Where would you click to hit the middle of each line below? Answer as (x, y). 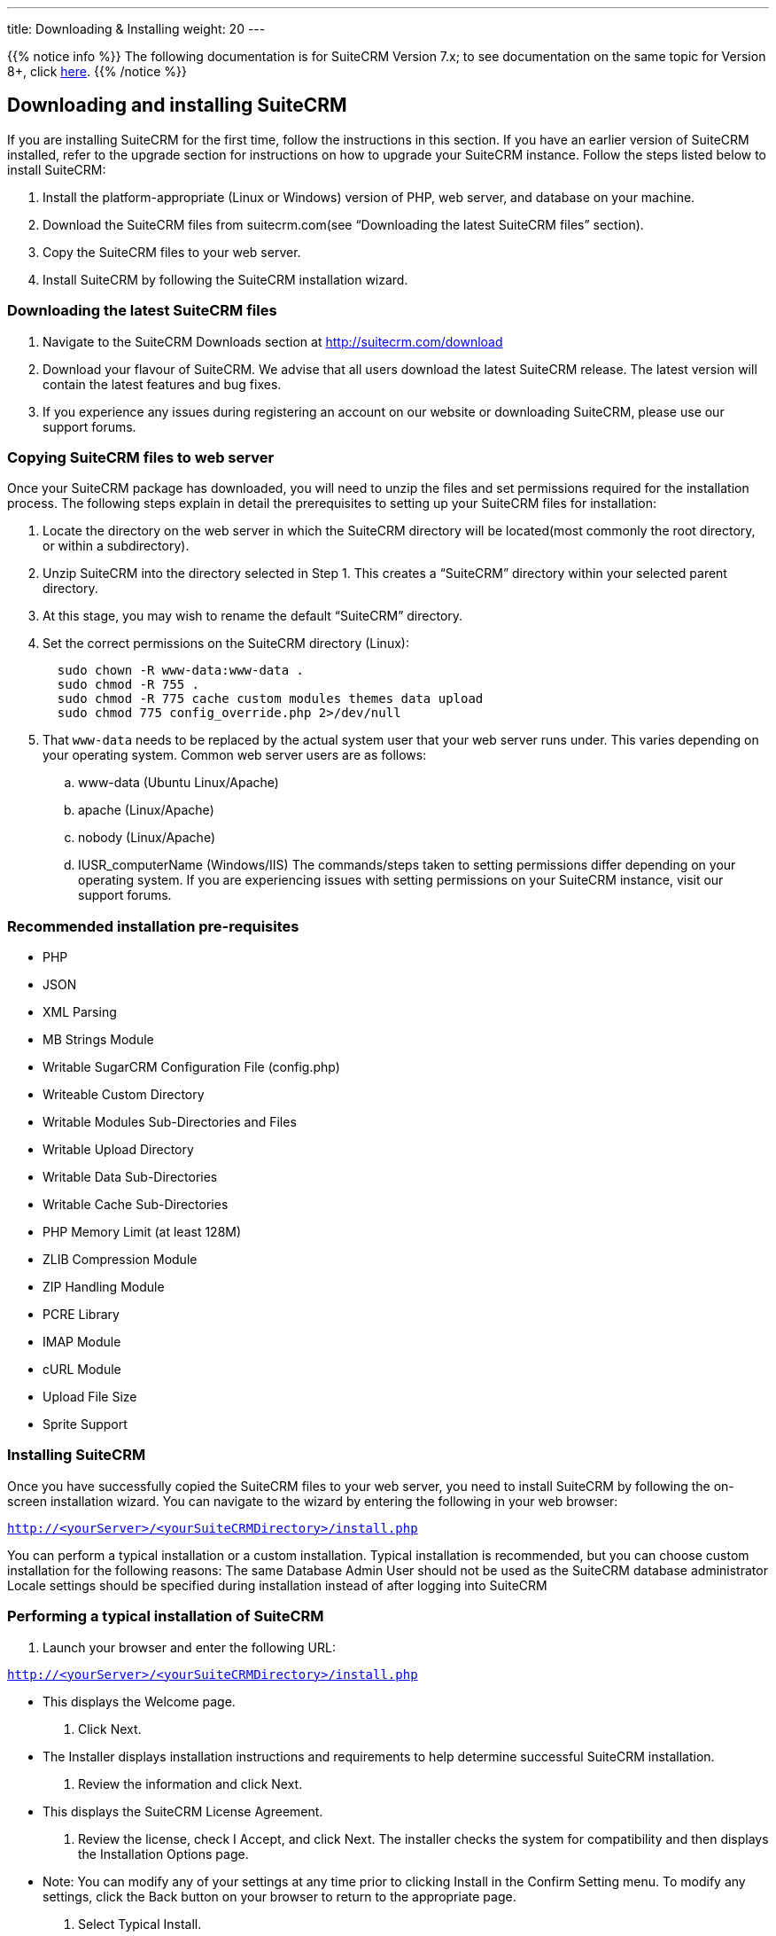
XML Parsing (80, 1012)
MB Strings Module (98, 1040)
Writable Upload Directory (118, 1150)
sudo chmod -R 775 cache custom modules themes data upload (270, 699)
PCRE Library (81, 1315)
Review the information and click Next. (190, 1784)
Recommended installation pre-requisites (153, 926)
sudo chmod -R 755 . (128, 685)
